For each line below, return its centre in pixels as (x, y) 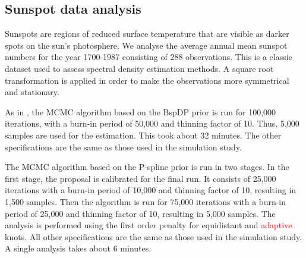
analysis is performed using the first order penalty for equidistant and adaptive (149, 225)
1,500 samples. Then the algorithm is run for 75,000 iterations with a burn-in (146, 201)
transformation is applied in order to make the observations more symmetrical (147, 80)
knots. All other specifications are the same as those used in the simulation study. (154, 236)
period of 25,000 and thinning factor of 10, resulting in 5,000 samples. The (140, 213)
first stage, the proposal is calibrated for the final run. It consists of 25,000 (141, 178)
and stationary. (32, 92)
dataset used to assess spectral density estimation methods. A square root (139, 68)
